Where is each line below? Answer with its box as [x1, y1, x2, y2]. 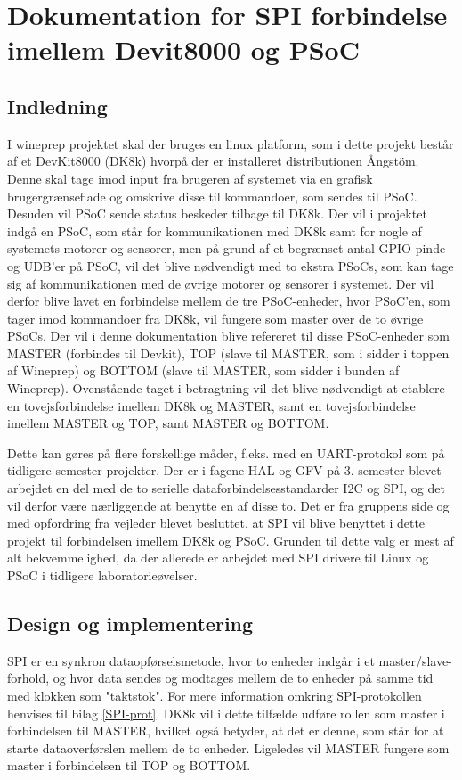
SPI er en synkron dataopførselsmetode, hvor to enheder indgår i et [7, 651, 375, 669]
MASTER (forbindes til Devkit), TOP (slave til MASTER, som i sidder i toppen [7, 343, 450, 362]
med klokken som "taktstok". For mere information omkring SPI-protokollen [7, 686, 422, 704]
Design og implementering [7, 610, 254, 636]
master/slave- [378, 651, 452, 669]
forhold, [7, 669, 50, 687]
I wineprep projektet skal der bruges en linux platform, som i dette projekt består [7, 134, 454, 152]
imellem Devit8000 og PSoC [7, 31, 360, 68]
